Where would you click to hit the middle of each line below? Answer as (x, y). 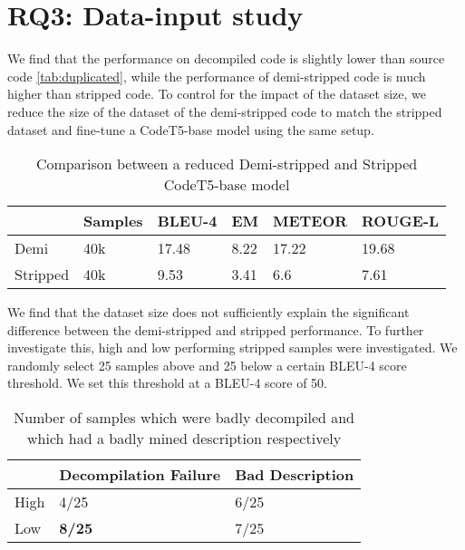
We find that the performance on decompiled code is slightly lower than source (226, 58)
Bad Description (295, 475)
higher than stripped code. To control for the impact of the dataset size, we (217, 94)
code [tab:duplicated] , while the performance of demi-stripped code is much (217, 76)
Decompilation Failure (140, 475)
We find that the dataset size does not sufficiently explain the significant (208, 312)
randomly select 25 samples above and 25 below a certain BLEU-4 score (207, 365)
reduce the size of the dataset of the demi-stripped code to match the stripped (225, 111)
